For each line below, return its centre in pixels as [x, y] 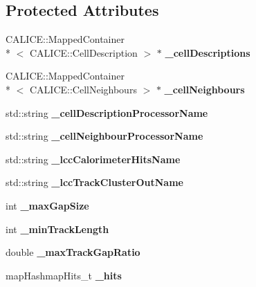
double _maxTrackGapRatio [73, 252]
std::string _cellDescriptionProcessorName [107, 112]
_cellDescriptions [208, 52]
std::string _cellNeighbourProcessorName [104, 136]
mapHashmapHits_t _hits [64, 275]
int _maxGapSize [47, 205]
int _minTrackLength [57, 229]
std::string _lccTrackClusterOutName [94, 182]
